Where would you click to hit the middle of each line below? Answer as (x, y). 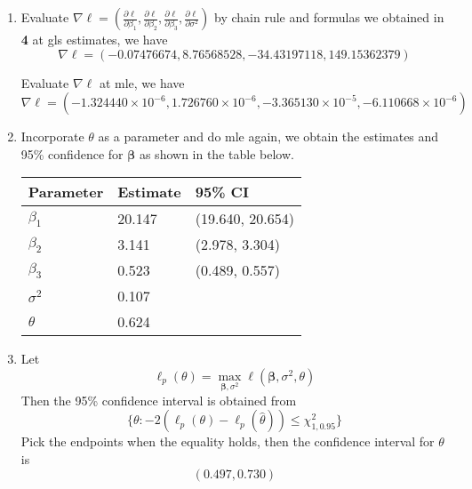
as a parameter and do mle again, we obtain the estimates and (268, 136)
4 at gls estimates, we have (94, 39)
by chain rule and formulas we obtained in (329, 17)
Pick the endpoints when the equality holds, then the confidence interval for (228, 441)
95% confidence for (72, 153)
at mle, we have (142, 82)
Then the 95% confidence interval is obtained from (159, 400)
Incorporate (52, 136)
